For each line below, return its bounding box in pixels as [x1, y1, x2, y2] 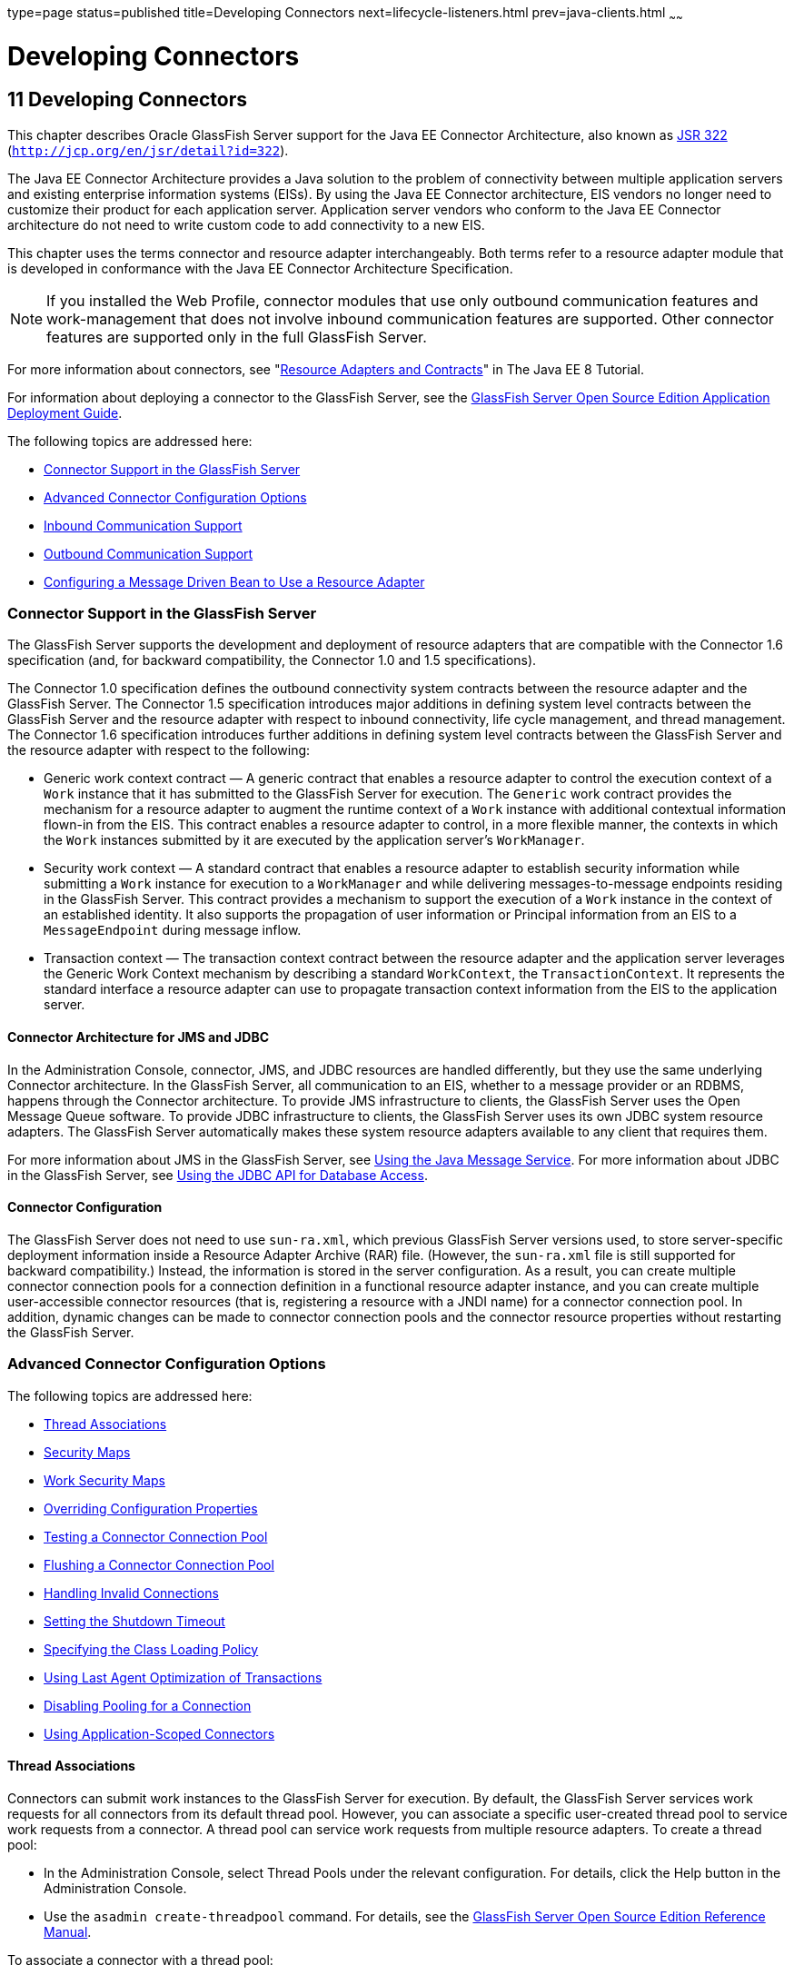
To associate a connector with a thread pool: [7, 1951, 273, 1968]
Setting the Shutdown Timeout [44, 1613, 225, 1629]
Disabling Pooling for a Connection [44, 1697, 252, 1713]
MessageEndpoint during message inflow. [44, 922, 302, 938]
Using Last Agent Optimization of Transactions [44, 1669, 323, 1685]
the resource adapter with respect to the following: [7, 742, 311, 759]
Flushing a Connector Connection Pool [44, 1556, 274, 1573]
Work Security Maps [44, 1472, 165, 1488]
